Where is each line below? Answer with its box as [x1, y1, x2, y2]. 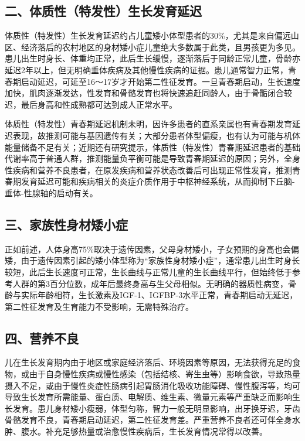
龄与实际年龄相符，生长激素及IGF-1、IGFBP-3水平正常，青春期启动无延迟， [5, 289, 298, 301]
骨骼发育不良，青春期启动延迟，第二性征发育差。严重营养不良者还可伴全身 [5, 413, 292, 426]
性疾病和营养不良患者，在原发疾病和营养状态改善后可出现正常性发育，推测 [5, 163, 292, 176]
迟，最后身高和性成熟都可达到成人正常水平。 [5, 98, 177, 110]
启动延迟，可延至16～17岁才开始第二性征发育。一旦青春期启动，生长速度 [21, 75, 300, 87]
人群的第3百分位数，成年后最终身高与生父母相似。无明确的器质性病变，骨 [12, 277, 296, 289]
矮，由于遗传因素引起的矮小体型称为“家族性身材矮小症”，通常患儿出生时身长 [5, 254, 300, 266]
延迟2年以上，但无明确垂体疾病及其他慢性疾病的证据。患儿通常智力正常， [5, 63, 288, 76]
